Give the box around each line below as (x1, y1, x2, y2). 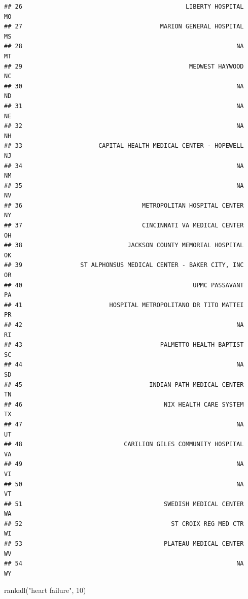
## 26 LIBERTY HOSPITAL (4, 3, 244, 10)
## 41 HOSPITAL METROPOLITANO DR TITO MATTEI (4, 301, 244, 309)
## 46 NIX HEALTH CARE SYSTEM (4, 401, 244, 408)
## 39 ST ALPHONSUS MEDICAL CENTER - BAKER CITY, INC (4, 261, 244, 269)
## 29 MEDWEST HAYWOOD (4, 62, 244, 70)
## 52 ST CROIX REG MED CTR (4, 520, 244, 527)
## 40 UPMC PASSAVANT (4, 281, 244, 289)
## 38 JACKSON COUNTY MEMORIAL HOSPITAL (4, 242, 244, 249)
